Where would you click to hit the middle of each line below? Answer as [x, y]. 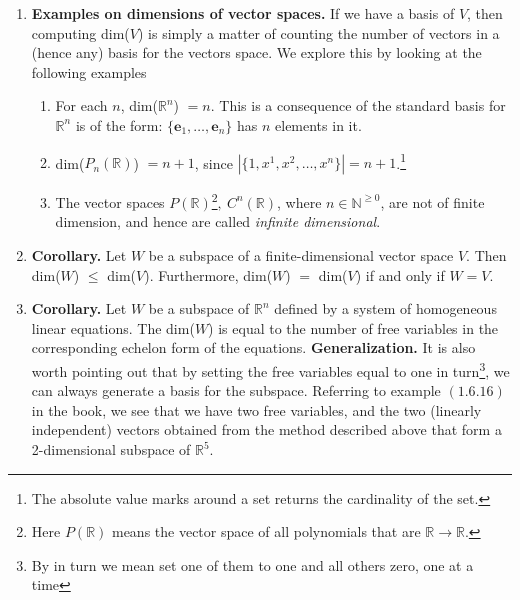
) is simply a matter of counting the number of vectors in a [318, 32]
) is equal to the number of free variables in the [353, 327]
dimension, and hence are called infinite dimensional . [218, 221]
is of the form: [119, 124]
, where [299, 201]
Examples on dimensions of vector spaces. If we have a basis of [243, 13]
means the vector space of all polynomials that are [266, 531]
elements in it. [318, 124]
